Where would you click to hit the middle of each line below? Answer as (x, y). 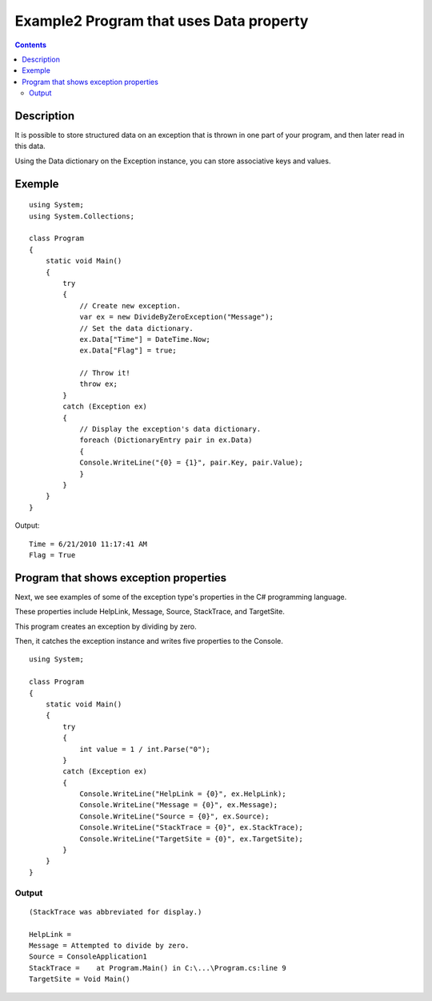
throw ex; (99, 384)
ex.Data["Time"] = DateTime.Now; (145, 339)
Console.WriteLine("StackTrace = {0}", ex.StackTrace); (191, 828)
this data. (30, 146)
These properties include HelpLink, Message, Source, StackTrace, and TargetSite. (150, 612)
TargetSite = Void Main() (80, 979)
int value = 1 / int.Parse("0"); (145, 749)
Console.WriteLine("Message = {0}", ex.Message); (179, 805)
